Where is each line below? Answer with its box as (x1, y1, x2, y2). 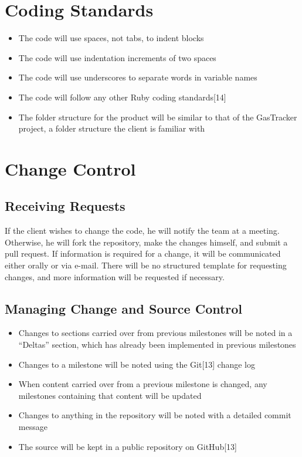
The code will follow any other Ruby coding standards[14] (18, 90, 226, 103)
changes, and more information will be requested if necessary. (5, 270, 225, 283)
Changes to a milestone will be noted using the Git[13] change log (18, 358, 255, 370)
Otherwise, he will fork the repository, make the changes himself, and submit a (5, 236, 288, 248)
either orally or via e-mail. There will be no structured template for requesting (5, 259, 287, 271)
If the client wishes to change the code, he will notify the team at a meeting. (5, 224, 280, 237)
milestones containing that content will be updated (18, 389, 202, 401)
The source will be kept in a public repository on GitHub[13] (18, 440, 237, 452)
